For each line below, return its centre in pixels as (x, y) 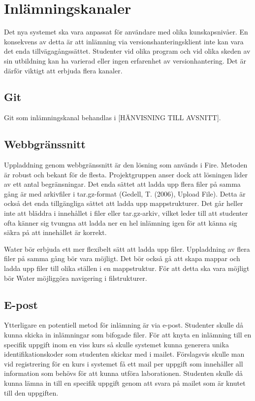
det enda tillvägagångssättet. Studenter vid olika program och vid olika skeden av (127, 51)
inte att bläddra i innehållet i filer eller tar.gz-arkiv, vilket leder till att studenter (126, 213)
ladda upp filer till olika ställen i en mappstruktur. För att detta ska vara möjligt (127, 268)
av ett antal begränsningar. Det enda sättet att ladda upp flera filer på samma (122, 184)
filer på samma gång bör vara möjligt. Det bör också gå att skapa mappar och (122, 258)
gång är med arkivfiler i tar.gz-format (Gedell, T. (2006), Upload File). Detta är (125, 193)
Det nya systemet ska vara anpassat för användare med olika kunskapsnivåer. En (126, 32)
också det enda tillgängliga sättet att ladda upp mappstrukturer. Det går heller (124, 203)
